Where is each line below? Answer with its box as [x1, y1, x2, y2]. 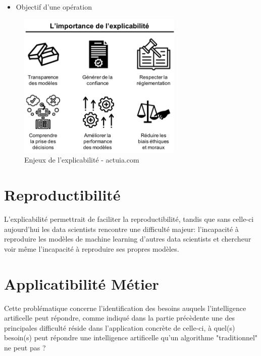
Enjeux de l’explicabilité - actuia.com [24, 154, 139, 165]
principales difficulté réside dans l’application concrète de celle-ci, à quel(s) [4, 322, 235, 333]
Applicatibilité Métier [4, 273, 159, 294]
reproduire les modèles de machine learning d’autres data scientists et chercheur [4, 233, 251, 244]
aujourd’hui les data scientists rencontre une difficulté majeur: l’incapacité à [4, 223, 239, 234]
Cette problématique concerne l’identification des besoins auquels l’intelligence [4, 302, 246, 313]
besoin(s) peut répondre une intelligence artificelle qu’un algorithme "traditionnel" [4, 332, 258, 343]
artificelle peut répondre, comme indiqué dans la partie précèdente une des [4, 312, 235, 323]
